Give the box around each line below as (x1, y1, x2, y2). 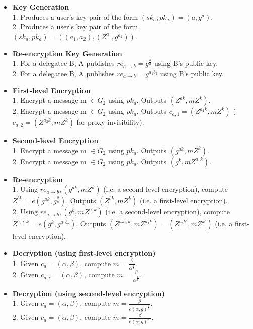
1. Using (12, 184, 38, 194)
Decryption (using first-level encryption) (12, 247, 156, 258)
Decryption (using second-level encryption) (12, 288, 165, 298)
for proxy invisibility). (76, 117, 144, 127)
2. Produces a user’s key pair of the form (12, 21, 138, 32)
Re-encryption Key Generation (12, 48, 122, 58)
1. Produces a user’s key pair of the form (12, 11, 138, 22)
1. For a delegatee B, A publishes (12, 58, 115, 69)
